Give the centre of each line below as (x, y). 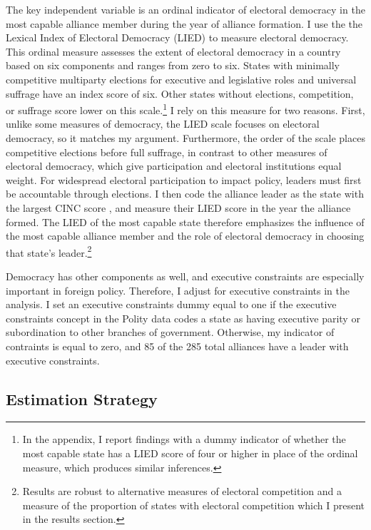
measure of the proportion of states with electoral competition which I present (194, 505)
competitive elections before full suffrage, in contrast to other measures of (167, 152)
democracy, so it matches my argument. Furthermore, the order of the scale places (185, 138)
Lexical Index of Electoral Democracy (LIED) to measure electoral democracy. (177, 37)
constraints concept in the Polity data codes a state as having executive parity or (183, 318)
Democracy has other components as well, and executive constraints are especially (185, 276)
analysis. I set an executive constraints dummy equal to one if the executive (171, 304)
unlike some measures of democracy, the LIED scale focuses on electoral (163, 124)
